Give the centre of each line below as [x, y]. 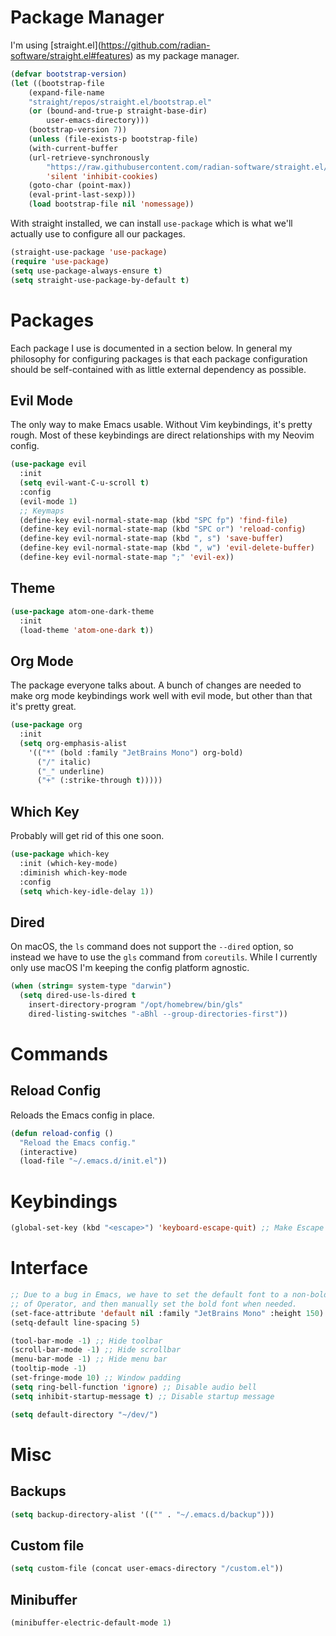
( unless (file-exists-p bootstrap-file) [113, 139]
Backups [38, 1491]
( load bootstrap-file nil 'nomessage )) [111, 204]
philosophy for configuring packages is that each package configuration [159, 358]
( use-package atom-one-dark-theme [82, 611]
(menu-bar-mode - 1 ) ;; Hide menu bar [89, 1359]
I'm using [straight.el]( [56, 45]
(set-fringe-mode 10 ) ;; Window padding [96, 1378]
